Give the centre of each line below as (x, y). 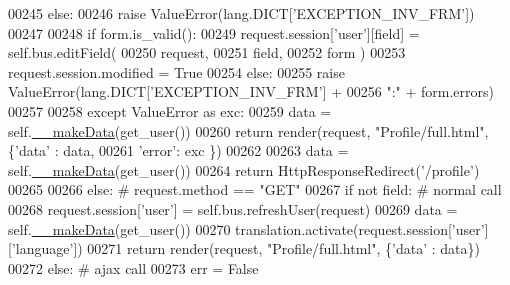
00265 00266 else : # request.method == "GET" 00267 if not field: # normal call (255, 189)
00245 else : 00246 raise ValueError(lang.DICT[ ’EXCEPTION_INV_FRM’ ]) (241, 13)
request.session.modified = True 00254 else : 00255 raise (176, 71)
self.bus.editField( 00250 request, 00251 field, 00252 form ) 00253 (207, 52)
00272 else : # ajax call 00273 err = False (133, 267)
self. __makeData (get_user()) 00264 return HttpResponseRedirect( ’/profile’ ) (244, 169)
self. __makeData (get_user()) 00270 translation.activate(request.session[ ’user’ (246, 228)
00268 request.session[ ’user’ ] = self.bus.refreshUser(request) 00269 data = (233, 208)
